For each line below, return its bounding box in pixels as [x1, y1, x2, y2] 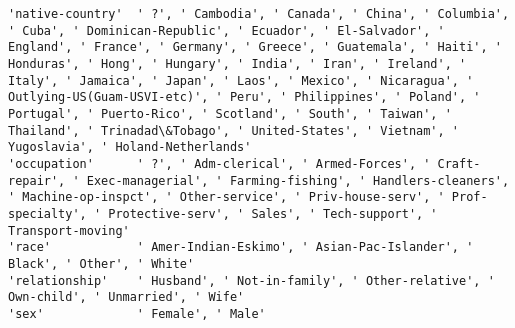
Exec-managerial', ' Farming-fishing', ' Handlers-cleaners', [86, 173, 510, 188]
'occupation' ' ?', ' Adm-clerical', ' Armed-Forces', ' [8, 156, 431, 171]
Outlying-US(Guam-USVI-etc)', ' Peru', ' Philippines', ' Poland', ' [8, 90, 481, 105]
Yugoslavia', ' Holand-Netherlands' [8, 140, 252, 155]
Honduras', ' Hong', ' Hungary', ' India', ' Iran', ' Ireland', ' [8, 56, 467, 71]
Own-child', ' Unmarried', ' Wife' [8, 290, 245, 305]
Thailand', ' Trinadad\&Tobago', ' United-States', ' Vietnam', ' [8, 123, 460, 138]
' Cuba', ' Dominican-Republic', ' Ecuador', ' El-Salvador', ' [8, 23, 445, 38]
